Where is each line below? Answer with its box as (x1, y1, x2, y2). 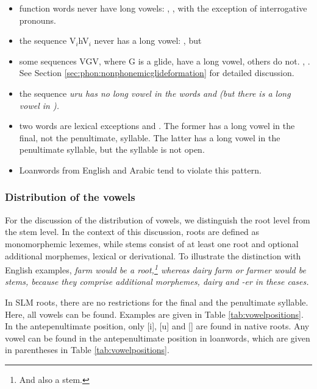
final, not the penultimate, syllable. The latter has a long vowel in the (19, 131, 280, 144)
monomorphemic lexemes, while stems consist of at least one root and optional (5, 237, 299, 250)
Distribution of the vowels (5, 189, 135, 205)
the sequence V (19, 34, 76, 47)
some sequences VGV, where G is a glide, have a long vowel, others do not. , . (19, 54, 310, 67)
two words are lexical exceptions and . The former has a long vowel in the (19, 119, 295, 132)
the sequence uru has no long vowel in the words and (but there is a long (19, 86, 291, 99)
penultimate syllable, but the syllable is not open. (19, 143, 205, 156)
